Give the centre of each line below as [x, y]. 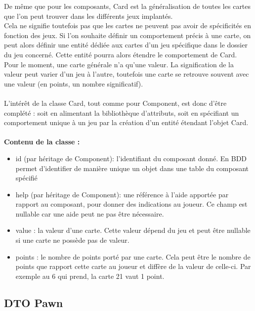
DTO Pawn [34, 302]
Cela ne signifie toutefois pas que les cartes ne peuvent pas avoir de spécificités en [127, 25]
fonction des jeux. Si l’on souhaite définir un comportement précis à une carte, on [127, 35]
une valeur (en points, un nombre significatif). [74, 83]
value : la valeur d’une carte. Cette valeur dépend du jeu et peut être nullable [133, 230]
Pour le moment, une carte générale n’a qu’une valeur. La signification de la [119, 64]
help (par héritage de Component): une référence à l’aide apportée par [122, 194]
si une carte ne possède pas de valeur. [72, 240]
